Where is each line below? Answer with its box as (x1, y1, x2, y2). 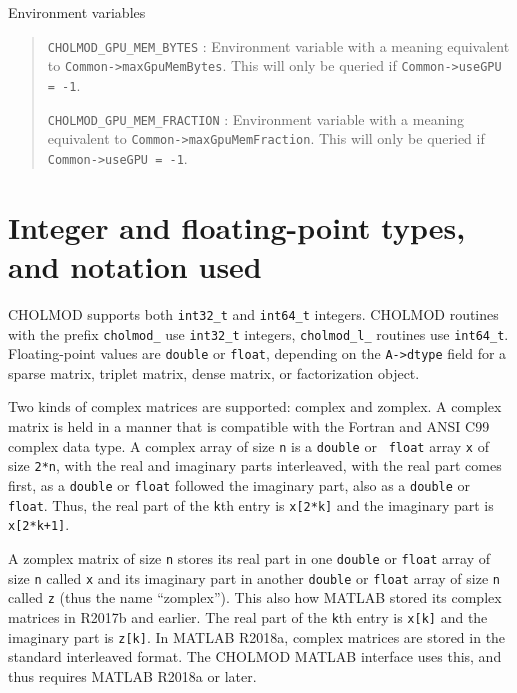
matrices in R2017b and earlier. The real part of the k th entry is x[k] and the (8, 606, 488, 627)
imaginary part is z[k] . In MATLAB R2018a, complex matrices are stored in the (8, 626, 506, 647)
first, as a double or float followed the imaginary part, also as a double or (8, 474, 471, 495)
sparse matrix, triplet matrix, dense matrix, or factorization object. (8, 362, 420, 383)
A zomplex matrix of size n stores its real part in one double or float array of (8, 547, 490, 568)
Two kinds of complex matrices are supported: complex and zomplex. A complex (8, 396, 502, 417)
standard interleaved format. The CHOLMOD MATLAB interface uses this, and (8, 646, 502, 667)
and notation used (8, 245, 262, 286)
